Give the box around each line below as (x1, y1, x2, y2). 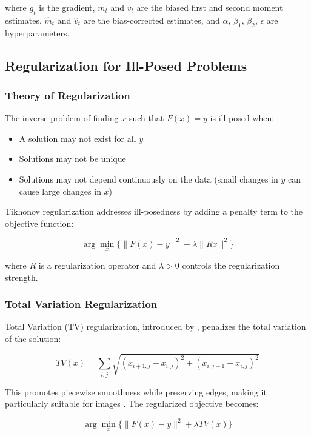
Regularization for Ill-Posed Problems (5, 56, 247, 75)
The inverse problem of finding (5, 112, 119, 124)
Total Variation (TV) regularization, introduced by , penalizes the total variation (5, 320, 306, 333)
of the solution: (5, 332, 61, 345)
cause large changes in (19, 184, 101, 197)
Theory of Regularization (5, 87, 130, 102)
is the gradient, (39, 1, 95, 13)
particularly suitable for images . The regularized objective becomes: (5, 397, 259, 410)
